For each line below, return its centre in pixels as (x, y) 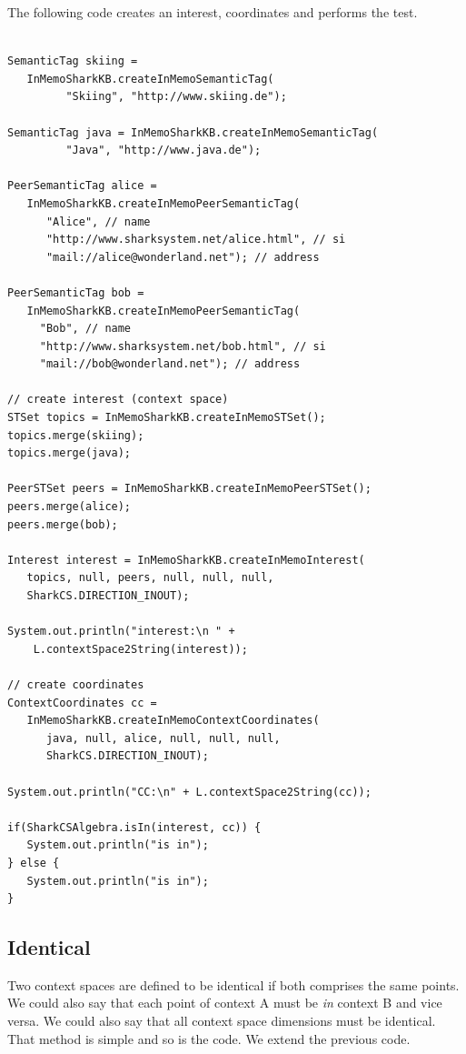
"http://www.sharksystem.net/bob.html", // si (183, 346)
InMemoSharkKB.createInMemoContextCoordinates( (173, 721)
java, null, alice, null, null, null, (163, 738)
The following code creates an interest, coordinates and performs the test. (213, 12)
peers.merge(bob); (63, 524)
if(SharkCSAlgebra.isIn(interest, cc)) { (134, 827)
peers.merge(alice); (69, 507)
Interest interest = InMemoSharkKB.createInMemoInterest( (186, 560)
